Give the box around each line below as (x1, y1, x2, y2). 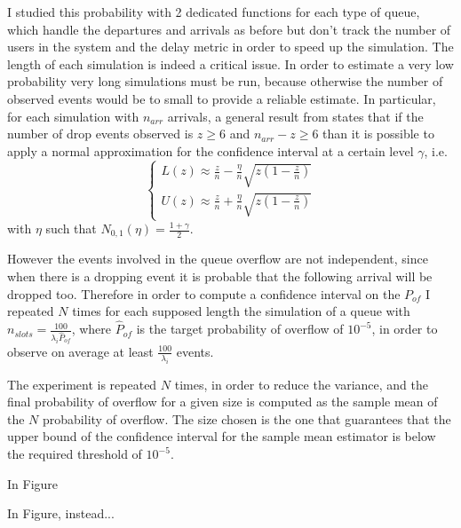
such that (45, 219, 97, 237)
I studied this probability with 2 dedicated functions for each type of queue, (7, 3, 420, 20)
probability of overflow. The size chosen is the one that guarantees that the (43, 409, 451, 428)
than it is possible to (322, 124, 434, 143)
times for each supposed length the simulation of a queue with (72, 302, 410, 320)
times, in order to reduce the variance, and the (174, 374, 429, 393)
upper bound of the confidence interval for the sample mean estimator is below (7, 427, 436, 445)
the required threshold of (7, 445, 142, 463)
